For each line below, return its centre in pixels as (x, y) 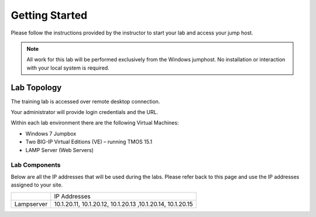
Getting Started (49, 15)
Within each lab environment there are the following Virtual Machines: (95, 123)
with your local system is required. (68, 68)
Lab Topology (36, 87)
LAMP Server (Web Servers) (59, 150)
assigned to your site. (37, 185)
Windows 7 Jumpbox (51, 133)
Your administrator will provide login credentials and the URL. (85, 112)
